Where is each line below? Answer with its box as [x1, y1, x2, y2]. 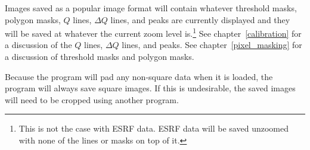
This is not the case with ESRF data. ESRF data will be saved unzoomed [18, 122, 289, 135]
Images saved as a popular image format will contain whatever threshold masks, [5, 2, 297, 14]
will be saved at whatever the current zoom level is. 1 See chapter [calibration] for [5, 25, 302, 39]
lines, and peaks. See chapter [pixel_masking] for [122, 39, 302, 51]
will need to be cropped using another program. [5, 93, 179, 106]
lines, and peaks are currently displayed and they [110, 13, 290, 25]
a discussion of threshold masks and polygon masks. [5, 50, 194, 63]
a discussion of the [5, 39, 72, 51]
